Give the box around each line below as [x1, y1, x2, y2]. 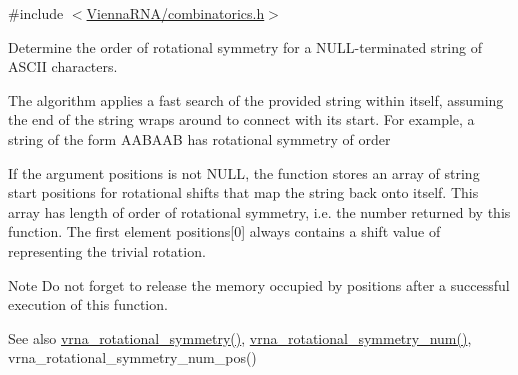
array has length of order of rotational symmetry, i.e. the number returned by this [8, 201, 511, 222]
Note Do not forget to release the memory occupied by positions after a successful [8, 274, 510, 295]
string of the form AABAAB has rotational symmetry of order [8, 128, 391, 149]
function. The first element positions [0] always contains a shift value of [8, 221, 441, 242]
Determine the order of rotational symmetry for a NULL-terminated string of [8, 36, 482, 57]
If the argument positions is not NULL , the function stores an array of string [8, 162, 480, 183]
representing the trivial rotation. [8, 240, 206, 261]
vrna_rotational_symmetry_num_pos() [8, 347, 257, 368]
